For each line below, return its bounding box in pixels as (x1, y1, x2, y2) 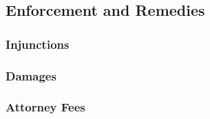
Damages (6, 67, 56, 84)
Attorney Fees (6, 98, 85, 116)
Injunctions (6, 35, 70, 52)
